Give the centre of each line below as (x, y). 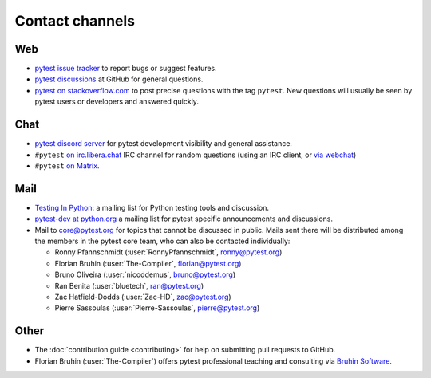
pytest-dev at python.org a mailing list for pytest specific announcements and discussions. (184, 219)
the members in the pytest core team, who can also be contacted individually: (162, 241)
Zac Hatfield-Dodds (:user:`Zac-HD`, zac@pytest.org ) (143, 297)
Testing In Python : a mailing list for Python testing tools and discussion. (152, 207)
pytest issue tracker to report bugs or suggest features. (126, 69)
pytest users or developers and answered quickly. (117, 102)
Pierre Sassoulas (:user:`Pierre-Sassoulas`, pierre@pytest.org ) (157, 308)
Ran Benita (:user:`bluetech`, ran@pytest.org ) (129, 285)
